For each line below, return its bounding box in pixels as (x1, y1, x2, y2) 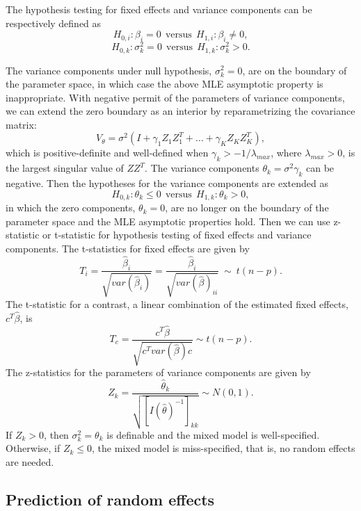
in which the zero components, (6, 200, 136, 215)
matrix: (6, 117, 37, 131)
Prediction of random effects (6, 489, 215, 510)
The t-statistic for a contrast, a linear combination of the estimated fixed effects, (6, 296, 348, 311)
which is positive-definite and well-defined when (6, 145, 209, 160)
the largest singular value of (6, 161, 124, 175)
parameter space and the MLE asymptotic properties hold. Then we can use (6, 213, 330, 228)
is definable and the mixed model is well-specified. (106, 427, 320, 441)
